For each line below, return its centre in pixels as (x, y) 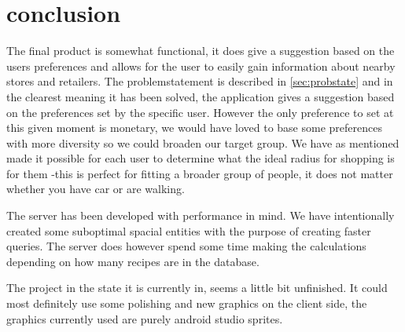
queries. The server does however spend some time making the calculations (186, 246)
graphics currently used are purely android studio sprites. (145, 318)
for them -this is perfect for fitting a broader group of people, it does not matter (200, 173)
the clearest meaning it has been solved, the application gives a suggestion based (201, 96)
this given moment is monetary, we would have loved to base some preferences (194, 128)
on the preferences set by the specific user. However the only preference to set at (200, 112)
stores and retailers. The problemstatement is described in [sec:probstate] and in (200, 81)
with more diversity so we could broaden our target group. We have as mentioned (203, 142)
